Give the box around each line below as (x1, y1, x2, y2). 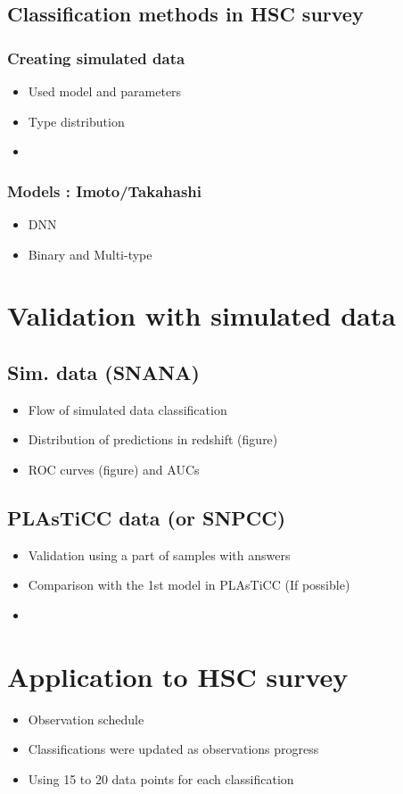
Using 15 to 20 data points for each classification (28, 769, 294, 788)
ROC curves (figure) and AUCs (28, 459, 200, 478)
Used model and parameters (28, 82, 182, 100)
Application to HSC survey (7, 658, 349, 694)
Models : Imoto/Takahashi (7, 179, 202, 202)
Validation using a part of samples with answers (28, 545, 291, 564)
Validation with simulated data (7, 297, 396, 334)
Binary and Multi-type (28, 244, 152, 263)
